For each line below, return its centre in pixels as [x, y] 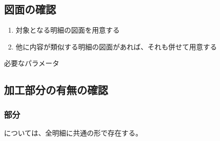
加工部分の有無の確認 [56, 90]
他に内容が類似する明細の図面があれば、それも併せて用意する [116, 46]
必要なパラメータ [32, 63]
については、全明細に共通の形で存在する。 [73, 132]
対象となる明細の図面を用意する [68, 30]
